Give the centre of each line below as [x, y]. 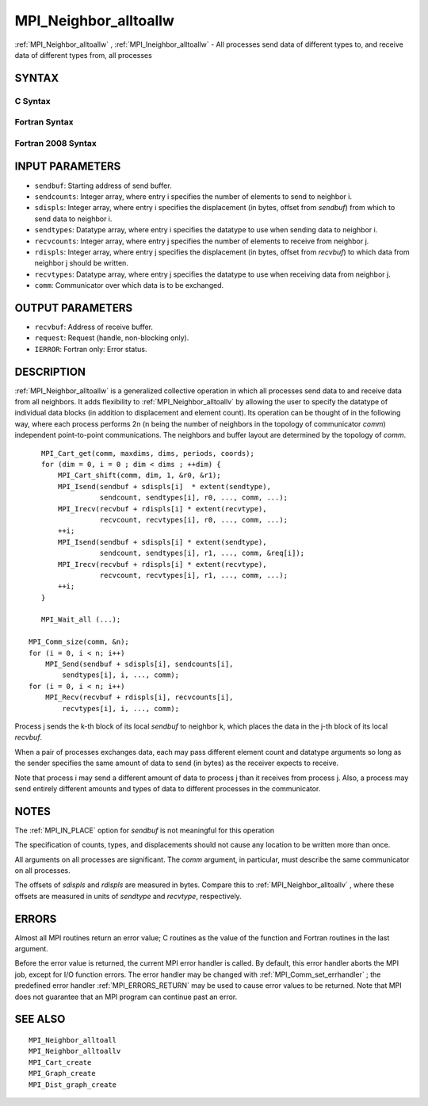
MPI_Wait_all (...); [81, 620]
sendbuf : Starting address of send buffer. [103, 186]
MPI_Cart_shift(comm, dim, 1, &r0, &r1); [139, 475]
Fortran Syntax [44, 122]
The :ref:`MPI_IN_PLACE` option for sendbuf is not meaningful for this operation [145, 830]
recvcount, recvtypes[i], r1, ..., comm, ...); [194, 575]
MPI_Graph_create [62, 1073]
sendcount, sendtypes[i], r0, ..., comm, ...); [194, 498]
